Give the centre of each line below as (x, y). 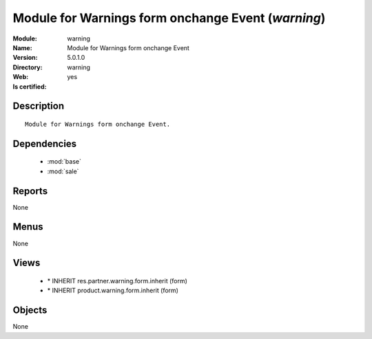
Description (39, 106)
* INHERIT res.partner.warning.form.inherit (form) (117, 281)
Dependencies (45, 143)
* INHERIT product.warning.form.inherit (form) (113, 291)
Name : (22, 47)
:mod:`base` (64, 162)
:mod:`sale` (63, 171)
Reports (30, 191)
